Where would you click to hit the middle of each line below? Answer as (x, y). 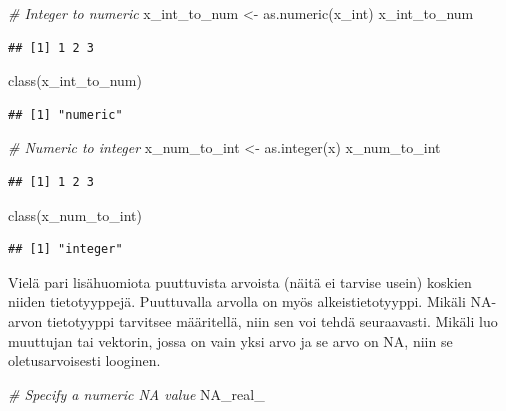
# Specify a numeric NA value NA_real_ (136, 393)
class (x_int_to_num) (75, 80)
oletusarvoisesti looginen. (84, 360)
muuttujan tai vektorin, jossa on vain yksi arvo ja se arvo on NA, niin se (230, 340)
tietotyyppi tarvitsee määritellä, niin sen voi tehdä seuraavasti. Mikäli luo (272, 320)
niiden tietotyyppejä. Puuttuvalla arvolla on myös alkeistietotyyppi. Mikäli (237, 301)
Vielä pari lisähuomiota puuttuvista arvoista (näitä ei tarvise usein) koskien (240, 281)
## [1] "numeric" (65, 114)
